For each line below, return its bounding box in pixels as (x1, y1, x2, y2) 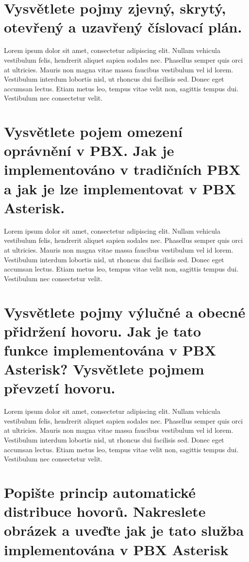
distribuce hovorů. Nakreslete (4, 501, 206, 521)
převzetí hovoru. (4, 378, 116, 398)
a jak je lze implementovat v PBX (4, 178, 236, 198)
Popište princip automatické (4, 482, 196, 502)
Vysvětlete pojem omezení (4, 121, 183, 141)
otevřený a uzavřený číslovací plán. (4, 17, 242, 37)
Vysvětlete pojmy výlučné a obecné (4, 302, 246, 322)
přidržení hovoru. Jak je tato (4, 321, 201, 341)
